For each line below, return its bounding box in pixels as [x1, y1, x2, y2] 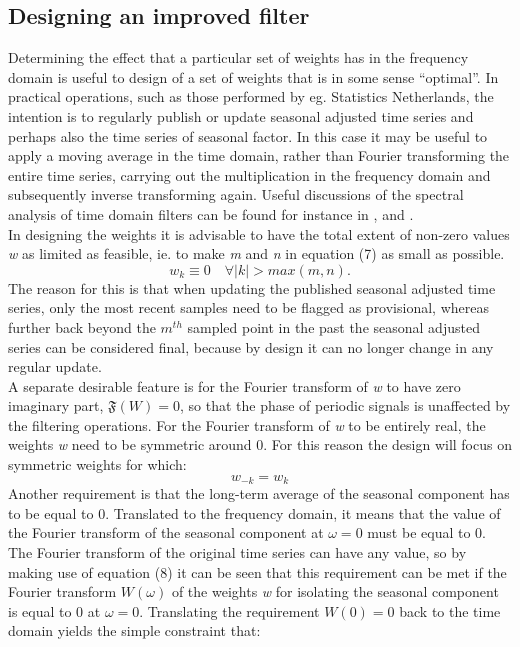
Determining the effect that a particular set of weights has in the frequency [8, 47, 469, 68]
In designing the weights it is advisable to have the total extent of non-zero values [8, 223, 510, 244]
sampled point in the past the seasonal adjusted [187, 316, 480, 337]
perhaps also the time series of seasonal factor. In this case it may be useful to [8, 125, 488, 146]
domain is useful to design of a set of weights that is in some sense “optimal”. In [8, 66, 499, 87]
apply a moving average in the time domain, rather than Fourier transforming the [8, 145, 510, 166]
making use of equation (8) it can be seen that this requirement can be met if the [8, 561, 507, 582]
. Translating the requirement [139, 600, 320, 621]
